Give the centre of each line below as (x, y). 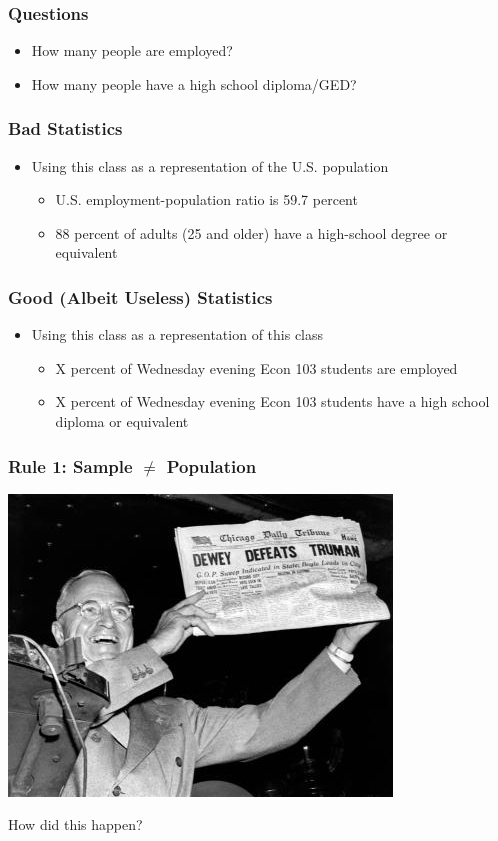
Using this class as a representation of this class (177, 334)
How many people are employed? (132, 50)
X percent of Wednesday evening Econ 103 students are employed (256, 367)
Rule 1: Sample (70, 465)
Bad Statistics (65, 128)
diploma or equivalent (122, 421)
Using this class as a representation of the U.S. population (210, 165)
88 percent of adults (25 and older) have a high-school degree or (251, 232)
